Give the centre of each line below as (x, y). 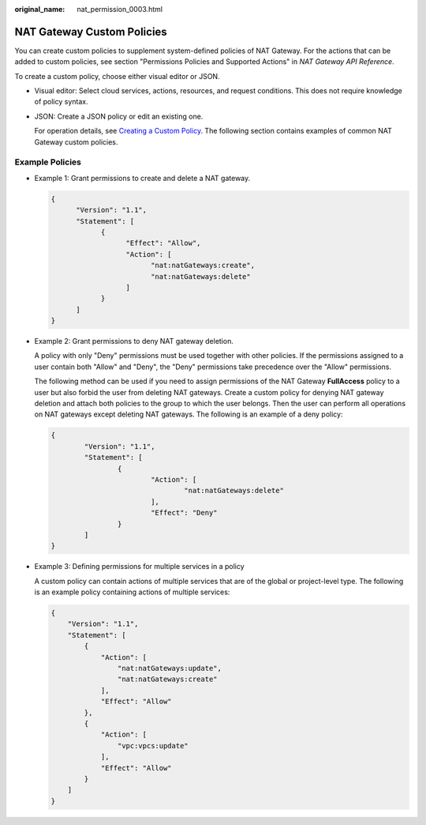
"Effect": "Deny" (184, 513)
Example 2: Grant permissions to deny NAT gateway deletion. (134, 341)
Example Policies (48, 162)
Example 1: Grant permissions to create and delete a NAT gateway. (142, 178)
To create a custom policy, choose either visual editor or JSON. (117, 76)
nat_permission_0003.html (120, 9)
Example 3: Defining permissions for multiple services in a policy (139, 567)
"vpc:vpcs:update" (153, 746)
